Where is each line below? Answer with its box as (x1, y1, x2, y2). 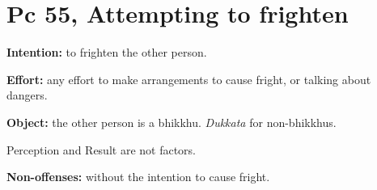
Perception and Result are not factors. (6, 141, 196, 158)
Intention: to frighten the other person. (6, 44, 207, 61)
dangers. (6, 87, 48, 103)
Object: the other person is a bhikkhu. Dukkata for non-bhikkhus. (6, 113, 337, 130)
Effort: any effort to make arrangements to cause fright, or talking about (6, 70, 371, 87)
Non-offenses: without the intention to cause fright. (6, 168, 270, 185)
